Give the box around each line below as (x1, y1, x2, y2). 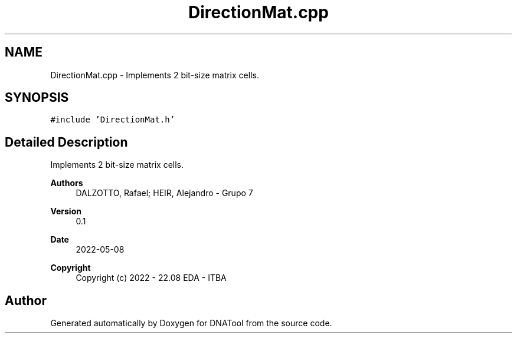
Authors (50, 178, 83, 188)
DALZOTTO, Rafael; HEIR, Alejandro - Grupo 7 (76, 188, 253, 198)
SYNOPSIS (5, 90, 69, 105)
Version (50, 206, 81, 217)
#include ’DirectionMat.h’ (50, 115, 175, 125)
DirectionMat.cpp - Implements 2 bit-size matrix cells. (50, 69, 259, 80)
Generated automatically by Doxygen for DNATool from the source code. (50, 318, 332, 329)
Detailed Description (5, 134, 128, 150)
